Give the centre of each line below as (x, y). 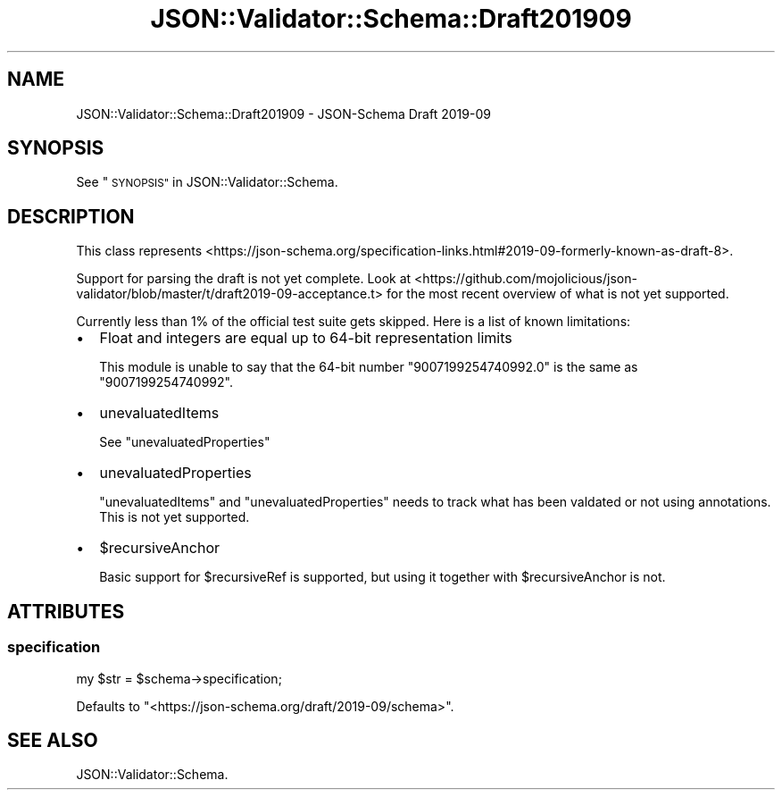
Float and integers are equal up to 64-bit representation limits (306, 338)
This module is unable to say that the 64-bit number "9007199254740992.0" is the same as (369, 367)
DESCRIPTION (71, 216)
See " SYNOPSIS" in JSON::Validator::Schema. (207, 182)
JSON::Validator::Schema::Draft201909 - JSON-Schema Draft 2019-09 (283, 113)
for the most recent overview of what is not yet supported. (557, 294)
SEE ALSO (53, 740)
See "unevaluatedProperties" (185, 442)
